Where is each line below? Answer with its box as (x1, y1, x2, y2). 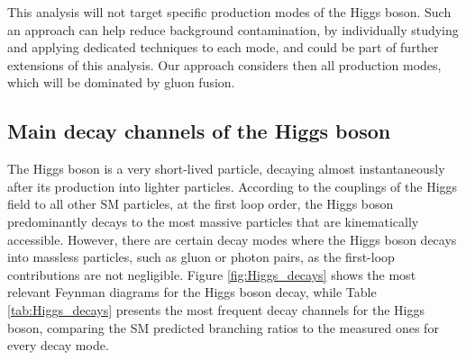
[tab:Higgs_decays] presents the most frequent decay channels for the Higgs (7, 300, 425, 319)
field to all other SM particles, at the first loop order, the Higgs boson (7, 194, 394, 213)
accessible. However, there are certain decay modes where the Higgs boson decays (7, 229, 457, 248)
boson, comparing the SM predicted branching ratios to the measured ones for (7, 318, 439, 337)
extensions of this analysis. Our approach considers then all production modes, (7, 55, 442, 74)
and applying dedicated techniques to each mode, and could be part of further (7, 38, 439, 57)
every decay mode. (7, 336, 109, 355)
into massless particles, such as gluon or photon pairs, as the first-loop (7, 247, 395, 266)
